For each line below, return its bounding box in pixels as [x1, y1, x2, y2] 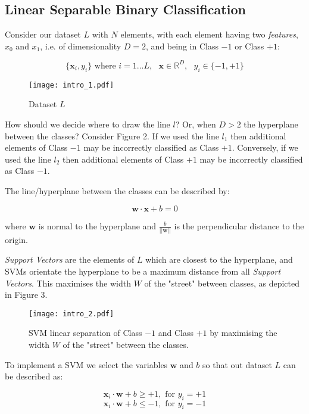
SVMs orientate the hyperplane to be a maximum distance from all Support [5, 265, 281, 277]
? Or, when [175, 117, 216, 130]
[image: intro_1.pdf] [29, 80, 114, 89]
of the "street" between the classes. [63, 338, 189, 351]
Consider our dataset [5, 28, 81, 41]
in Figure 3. [5, 288, 48, 301]
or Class [235, 39, 264, 52]
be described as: [5, 370, 63, 382]
